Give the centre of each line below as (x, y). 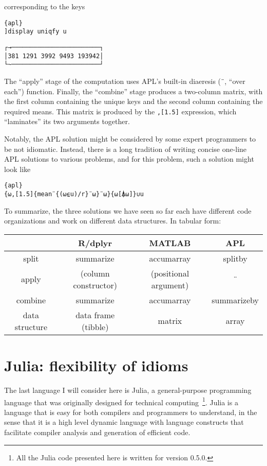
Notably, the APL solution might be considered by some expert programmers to (130, 138)
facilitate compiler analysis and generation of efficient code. (97, 432)
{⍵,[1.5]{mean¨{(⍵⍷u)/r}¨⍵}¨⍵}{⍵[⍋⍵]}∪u (74, 194)
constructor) (95, 285)
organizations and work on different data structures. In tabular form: (113, 221)
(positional (170, 273)
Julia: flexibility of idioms (96, 365)
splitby (235, 258)
